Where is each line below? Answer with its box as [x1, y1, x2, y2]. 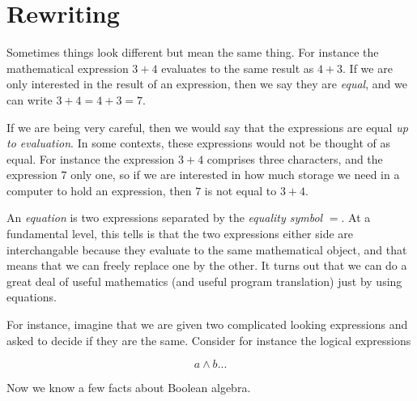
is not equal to [204, 181, 277, 198]
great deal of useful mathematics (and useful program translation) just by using [6, 272, 402, 289]
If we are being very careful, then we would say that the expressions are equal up [6, 118, 408, 135]
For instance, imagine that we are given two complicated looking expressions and [6, 316, 408, 333]
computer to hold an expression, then [6, 181, 192, 198]
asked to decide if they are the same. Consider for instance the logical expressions [6, 331, 411, 348]
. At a [341, 209, 371, 226]
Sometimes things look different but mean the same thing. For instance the [6, 44, 379, 61]
